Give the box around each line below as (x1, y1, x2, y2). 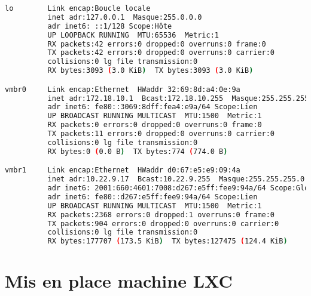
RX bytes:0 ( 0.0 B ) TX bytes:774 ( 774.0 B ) (47, 147, 228, 156)
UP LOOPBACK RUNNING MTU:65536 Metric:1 (47, 30, 219, 39)
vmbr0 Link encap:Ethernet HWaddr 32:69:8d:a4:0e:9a (5, 85, 240, 94)
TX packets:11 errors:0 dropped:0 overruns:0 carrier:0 (47, 129, 275, 138)
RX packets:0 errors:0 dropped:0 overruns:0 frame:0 (47, 121, 262, 129)
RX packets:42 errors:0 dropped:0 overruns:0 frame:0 (47, 39, 266, 48)
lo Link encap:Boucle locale (5, 4, 151, 13)
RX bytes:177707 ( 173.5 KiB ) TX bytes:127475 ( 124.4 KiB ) (47, 237, 288, 246)
